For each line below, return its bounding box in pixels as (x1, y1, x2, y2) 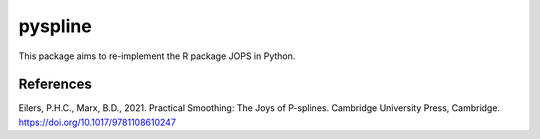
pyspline (18, 15, 92, 37)
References (18, 76, 92, 93)
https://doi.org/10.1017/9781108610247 (18, 116, 177, 128)
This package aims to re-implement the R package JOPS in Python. (18, 50, 296, 62)
